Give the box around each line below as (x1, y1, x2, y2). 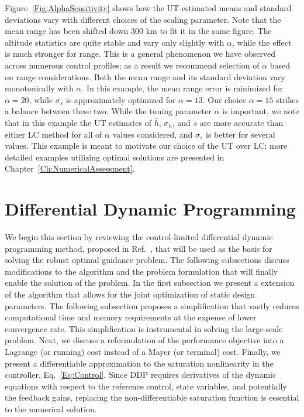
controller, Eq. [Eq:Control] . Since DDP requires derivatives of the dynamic (5, 368, 277, 381)
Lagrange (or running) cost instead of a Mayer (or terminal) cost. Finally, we (5, 345, 281, 357)
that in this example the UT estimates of (5, 116, 152, 128)
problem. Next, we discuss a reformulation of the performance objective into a (5, 334, 284, 346)
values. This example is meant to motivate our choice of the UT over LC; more (5, 139, 288, 152)
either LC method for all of (5, 128, 102, 140)
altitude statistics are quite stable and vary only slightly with (5, 36, 224, 48)
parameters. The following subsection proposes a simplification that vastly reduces (5, 299, 299, 312)
